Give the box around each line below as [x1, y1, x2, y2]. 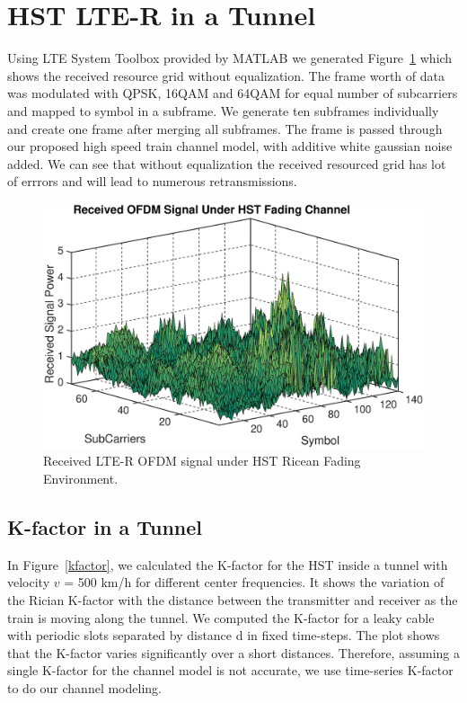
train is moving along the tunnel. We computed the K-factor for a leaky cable [7, 608, 435, 627]
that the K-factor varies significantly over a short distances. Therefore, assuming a [7, 643, 460, 662]
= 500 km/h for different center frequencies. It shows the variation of [64, 573, 445, 592]
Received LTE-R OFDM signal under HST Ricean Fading [43, 451, 361, 470]
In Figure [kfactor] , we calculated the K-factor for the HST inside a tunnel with [7, 555, 448, 574]
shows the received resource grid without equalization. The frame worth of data [7, 66, 445, 85]
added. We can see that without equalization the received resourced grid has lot [7, 154, 446, 173]
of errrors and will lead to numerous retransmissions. [7, 172, 297, 191]
